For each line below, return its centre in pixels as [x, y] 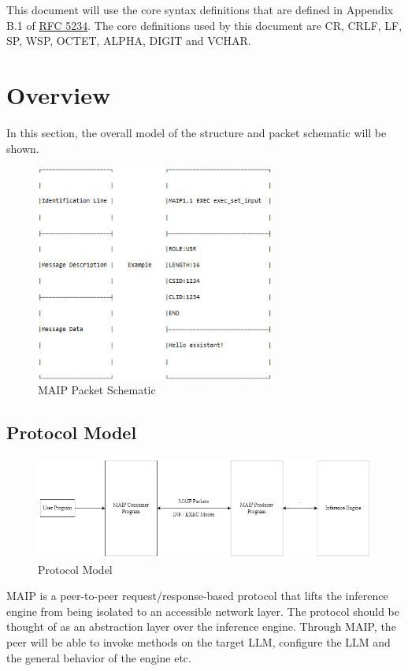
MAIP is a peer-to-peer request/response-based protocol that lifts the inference [197, 596]
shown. [23, 148]
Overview [59, 94]
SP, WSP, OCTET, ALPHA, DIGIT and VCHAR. [129, 41]
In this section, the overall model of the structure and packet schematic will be [197, 132]
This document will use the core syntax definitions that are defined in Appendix [200, 9]
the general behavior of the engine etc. [99, 657]
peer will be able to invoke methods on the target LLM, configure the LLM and [198, 641]
